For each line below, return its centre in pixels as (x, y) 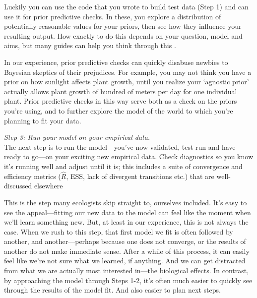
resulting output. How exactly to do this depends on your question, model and (123, 35)
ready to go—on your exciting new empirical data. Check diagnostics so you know (128, 156)
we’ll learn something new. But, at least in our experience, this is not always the (126, 222)
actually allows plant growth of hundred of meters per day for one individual (121, 91)
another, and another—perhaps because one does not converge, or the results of (125, 241)
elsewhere (48, 186)
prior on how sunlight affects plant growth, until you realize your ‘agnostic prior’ (127, 82)
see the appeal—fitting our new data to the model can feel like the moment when (128, 212)
